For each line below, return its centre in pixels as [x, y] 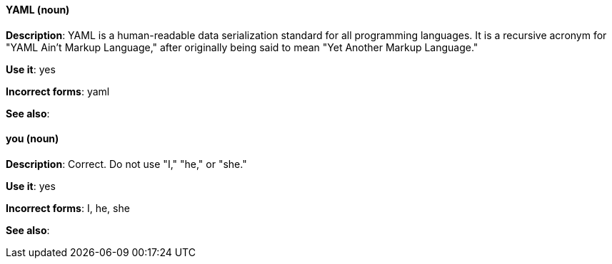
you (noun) [32, 139]
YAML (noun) [38, 10]
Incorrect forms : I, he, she [68, 208]
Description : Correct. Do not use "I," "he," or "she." [126, 164]
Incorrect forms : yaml [58, 91]
